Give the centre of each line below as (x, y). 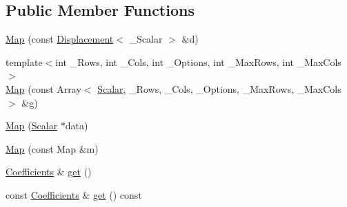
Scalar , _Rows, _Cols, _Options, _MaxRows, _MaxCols (219, 88)
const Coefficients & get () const (74, 194)
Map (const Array (43, 88)
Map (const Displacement (60, 39)
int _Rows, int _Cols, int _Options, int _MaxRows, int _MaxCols (198, 62)
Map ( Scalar (32, 126)
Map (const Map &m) (52, 148)
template (24, 62)
